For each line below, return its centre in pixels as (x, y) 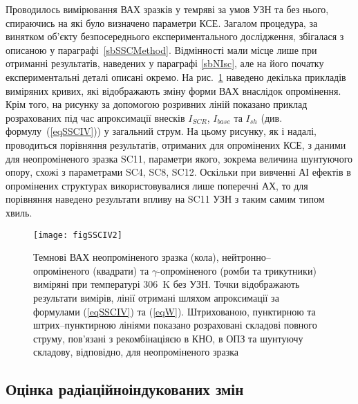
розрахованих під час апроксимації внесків (95, 117)
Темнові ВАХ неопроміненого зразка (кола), (126, 257)
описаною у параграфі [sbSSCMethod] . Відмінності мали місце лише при (161, 49)
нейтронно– (246, 257)
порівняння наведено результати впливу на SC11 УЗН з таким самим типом (165, 199)
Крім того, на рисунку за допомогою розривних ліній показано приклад (157, 104)
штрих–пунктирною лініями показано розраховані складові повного (175, 325)
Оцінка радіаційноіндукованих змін (125, 389)
